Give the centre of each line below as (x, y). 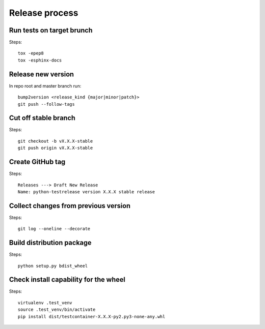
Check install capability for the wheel (67, 280)
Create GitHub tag (37, 162)
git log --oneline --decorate (54, 229)
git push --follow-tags (46, 104)
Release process (44, 13)
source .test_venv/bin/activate (57, 310)
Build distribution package (50, 243)
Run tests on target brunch (51, 30)
